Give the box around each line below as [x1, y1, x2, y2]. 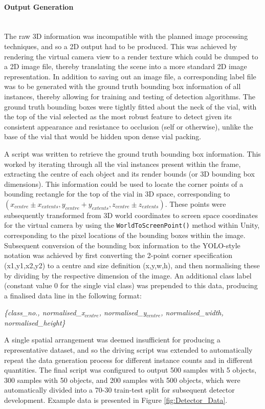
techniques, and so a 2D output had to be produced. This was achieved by [4, 40, 237, 51]
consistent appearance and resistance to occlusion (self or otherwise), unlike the [4, 121, 253, 132]
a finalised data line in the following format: [4, 290, 142, 300]
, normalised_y [99, 307, 147, 318]
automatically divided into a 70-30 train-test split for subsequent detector [4, 384, 235, 395]
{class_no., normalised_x [4, 307, 85, 318]
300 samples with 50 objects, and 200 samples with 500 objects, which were [4, 374, 240, 385]
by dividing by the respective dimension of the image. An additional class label [4, 270, 252, 281]
